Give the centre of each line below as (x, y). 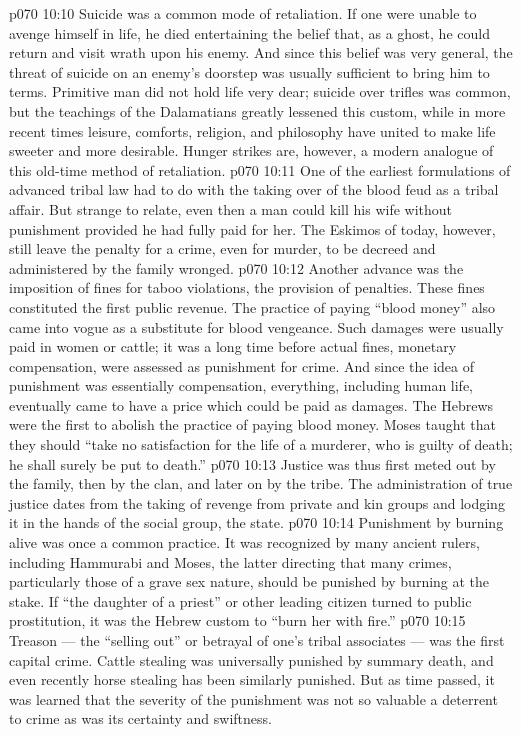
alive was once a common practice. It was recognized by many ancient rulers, (244, 542)
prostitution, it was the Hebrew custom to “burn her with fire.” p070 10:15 (237, 620)
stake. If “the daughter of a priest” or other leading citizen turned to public (240, 600)
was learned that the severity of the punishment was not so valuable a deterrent (253, 698)
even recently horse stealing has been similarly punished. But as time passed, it (252, 679)
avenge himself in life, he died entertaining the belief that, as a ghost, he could (249, 32)
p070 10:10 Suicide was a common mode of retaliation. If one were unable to (243, 13)
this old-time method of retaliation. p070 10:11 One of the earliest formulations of (260, 169)
